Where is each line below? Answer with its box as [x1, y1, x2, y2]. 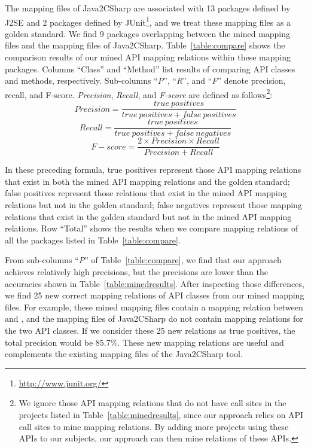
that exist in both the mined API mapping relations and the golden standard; [5, 175, 290, 187]
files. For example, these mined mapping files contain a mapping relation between [5, 300, 303, 313]
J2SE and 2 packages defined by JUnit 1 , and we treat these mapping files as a [5, 14, 291, 28]
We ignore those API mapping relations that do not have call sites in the [19, 397, 286, 409]
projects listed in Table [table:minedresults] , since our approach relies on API [19, 408, 304, 420]
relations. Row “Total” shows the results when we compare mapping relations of [5, 222, 298, 234]
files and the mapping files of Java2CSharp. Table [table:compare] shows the [5, 39, 285, 51]
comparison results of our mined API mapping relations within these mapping [5, 51, 291, 63]
